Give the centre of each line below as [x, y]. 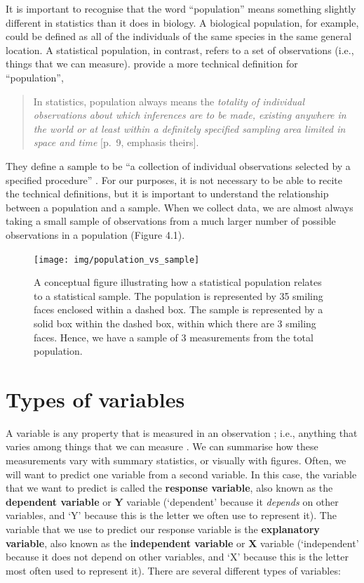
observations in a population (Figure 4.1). [95, 234]
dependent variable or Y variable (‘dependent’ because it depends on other [172, 501]
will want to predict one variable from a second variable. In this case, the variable [181, 474]
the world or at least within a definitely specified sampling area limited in [189, 128]
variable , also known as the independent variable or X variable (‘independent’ [182, 543]
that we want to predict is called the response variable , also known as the [169, 488]
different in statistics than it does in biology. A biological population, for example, [182, 22]
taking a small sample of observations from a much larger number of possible [171, 221]
